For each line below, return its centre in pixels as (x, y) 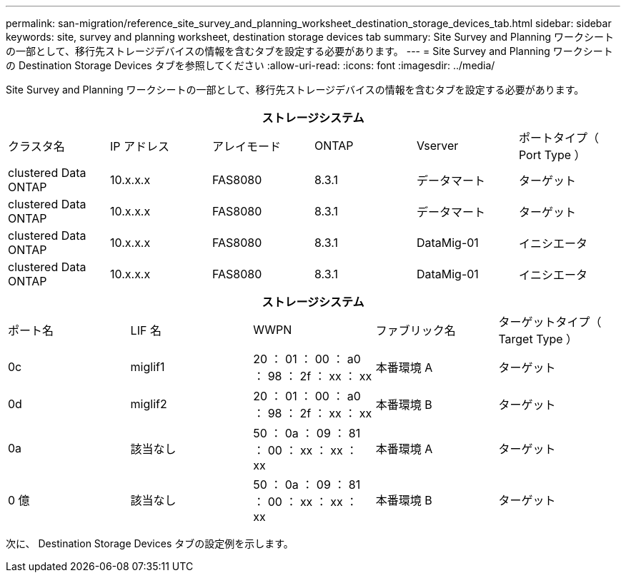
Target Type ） (538, 339)
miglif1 (148, 367)
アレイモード (246, 146)
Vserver (437, 146)
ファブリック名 (416, 330)
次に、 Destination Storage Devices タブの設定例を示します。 (150, 543)
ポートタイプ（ (558, 138)
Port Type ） (552, 155)
